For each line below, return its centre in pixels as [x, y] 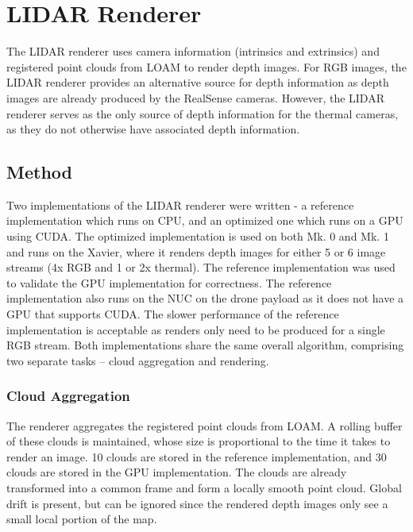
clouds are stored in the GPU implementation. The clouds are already [177, 472]
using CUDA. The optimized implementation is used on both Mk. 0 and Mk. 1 [198, 236]
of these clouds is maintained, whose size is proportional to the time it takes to [199, 441]
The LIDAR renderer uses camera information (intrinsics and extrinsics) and [193, 51]
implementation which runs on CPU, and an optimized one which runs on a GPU [205, 220]
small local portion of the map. [82, 519]
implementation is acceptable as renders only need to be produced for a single [196, 329]
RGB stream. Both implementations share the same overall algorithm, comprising [205, 345]
